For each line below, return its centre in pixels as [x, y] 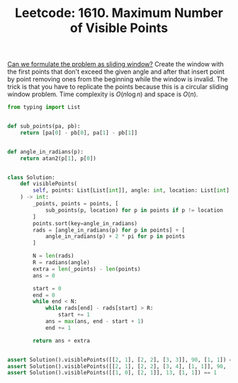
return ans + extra [62, 341]
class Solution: [31, 177]
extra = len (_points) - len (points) [87, 269]
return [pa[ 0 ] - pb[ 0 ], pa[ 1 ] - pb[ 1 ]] [79, 132]
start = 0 [47, 288]
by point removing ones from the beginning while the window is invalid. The [118, 79]
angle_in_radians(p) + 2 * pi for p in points [115, 236]
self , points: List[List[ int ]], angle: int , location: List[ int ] [131, 190]
